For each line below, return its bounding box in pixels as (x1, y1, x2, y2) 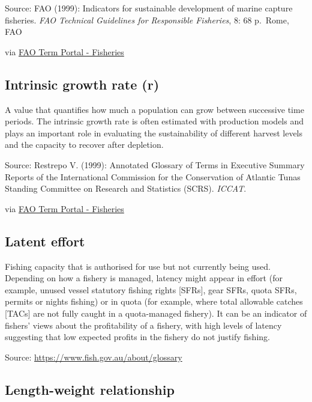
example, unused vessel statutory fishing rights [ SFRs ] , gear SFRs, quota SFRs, (5, 283, 297, 296)
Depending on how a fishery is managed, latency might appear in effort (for (5, 272, 283, 284)
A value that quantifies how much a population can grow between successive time (5, 103, 304, 115)
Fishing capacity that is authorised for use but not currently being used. (5, 260, 271, 272)
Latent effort (5, 231, 85, 250)
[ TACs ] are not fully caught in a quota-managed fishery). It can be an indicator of (5, 306, 307, 319)
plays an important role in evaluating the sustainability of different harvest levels (5, 126, 303, 139)
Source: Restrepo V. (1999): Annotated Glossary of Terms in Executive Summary (5, 158, 305, 171)
